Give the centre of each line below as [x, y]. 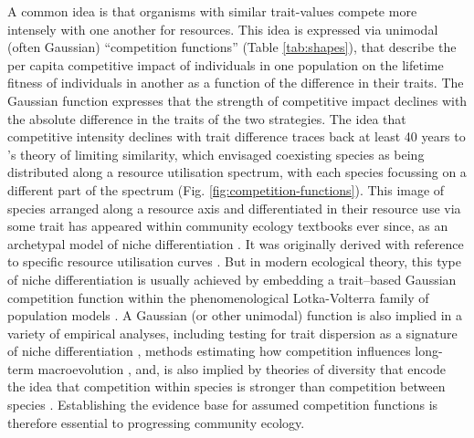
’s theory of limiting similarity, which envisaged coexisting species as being [216, 154]
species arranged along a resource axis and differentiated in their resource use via [234, 208]
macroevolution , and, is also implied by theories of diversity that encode [242, 368]
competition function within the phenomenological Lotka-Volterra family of [218, 297]
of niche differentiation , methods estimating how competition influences [209, 351]
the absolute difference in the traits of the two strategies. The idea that [207, 118]
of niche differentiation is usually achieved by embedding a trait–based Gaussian [232, 279]
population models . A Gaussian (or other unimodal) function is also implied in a [235, 315]
